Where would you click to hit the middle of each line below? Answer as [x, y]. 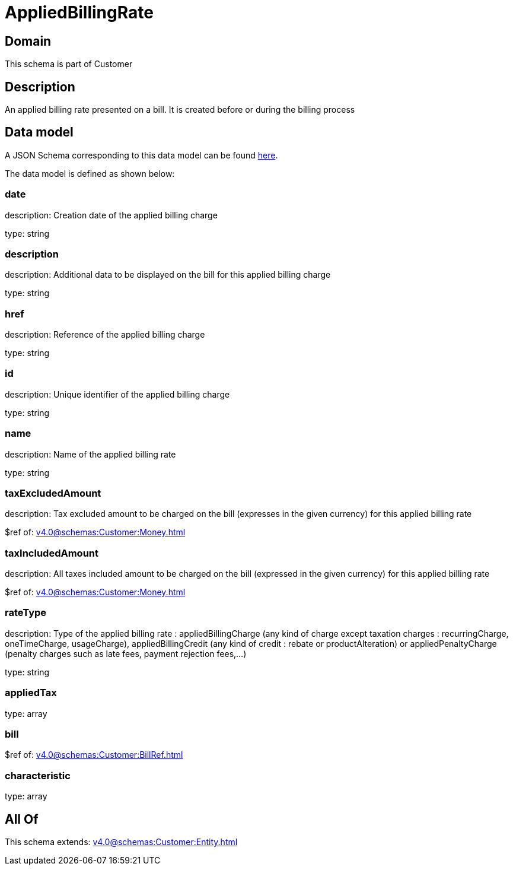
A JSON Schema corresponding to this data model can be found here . [141, 155]
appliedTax [31, 693]
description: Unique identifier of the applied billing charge [117, 394]
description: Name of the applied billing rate [90, 454]
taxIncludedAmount [52, 553]
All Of [22, 819]
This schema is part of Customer [69, 64]
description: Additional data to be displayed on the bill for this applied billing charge [168, 275]
